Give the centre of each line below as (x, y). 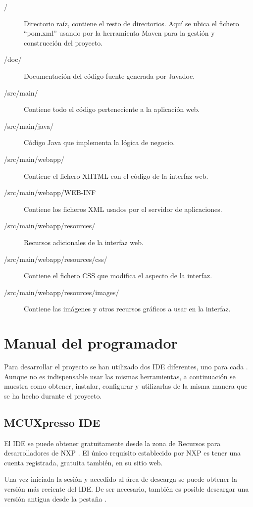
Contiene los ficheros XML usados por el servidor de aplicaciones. (123, 209)
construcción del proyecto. (63, 42)
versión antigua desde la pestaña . (55, 498)
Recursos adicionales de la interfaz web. (84, 242)
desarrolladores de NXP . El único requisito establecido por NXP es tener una (122, 453)
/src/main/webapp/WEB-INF (50, 192)
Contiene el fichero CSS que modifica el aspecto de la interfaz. (118, 276)
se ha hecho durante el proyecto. (53, 395)
